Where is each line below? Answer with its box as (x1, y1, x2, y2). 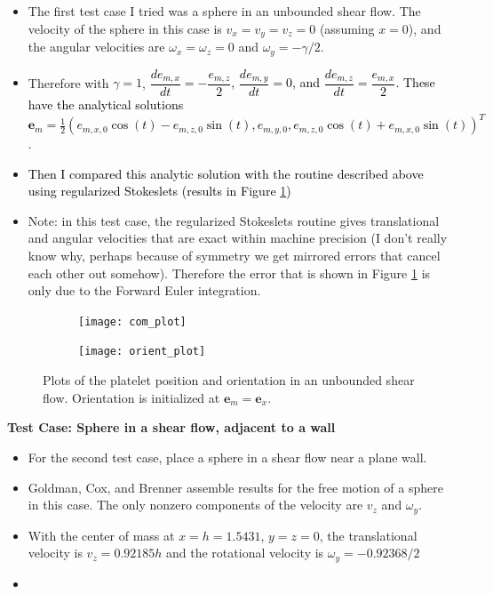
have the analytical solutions (28, 94, 184, 113)
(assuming (319, 19, 375, 37)
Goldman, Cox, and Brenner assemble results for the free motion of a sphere (28, 478, 443, 496)
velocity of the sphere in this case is (28, 19, 222, 37)
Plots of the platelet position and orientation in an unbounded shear (43, 371, 415, 389)
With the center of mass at (28, 526, 175, 544)
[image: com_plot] (78, 315, 187, 328)
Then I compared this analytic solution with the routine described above (28, 164, 424, 182)
